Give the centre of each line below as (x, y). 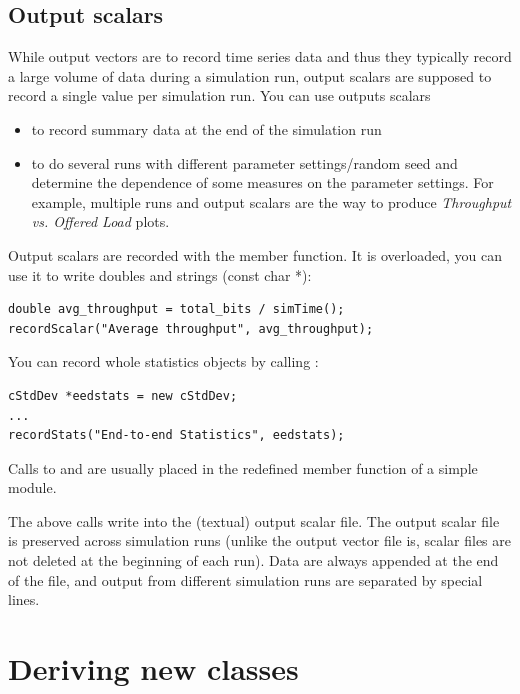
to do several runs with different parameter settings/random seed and (244, 162)
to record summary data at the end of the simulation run (206, 128)
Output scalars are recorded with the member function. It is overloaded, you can (255, 254)
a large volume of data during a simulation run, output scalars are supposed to (250, 75)
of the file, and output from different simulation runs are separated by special (245, 579)
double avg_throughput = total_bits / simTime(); (176, 309)
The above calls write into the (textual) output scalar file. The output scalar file (254, 520)
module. (32, 487)
